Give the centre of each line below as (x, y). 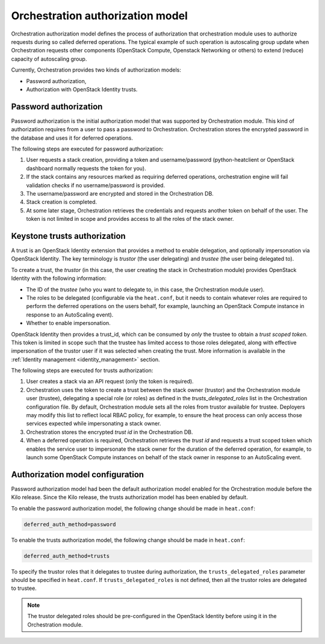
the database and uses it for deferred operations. (72, 138)
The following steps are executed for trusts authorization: (82, 371)
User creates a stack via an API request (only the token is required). (110, 382)
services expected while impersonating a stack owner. (94, 424)
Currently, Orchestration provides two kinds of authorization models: (96, 70)
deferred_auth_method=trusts (67, 556)
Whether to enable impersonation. (68, 323)
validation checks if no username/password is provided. (96, 185)
